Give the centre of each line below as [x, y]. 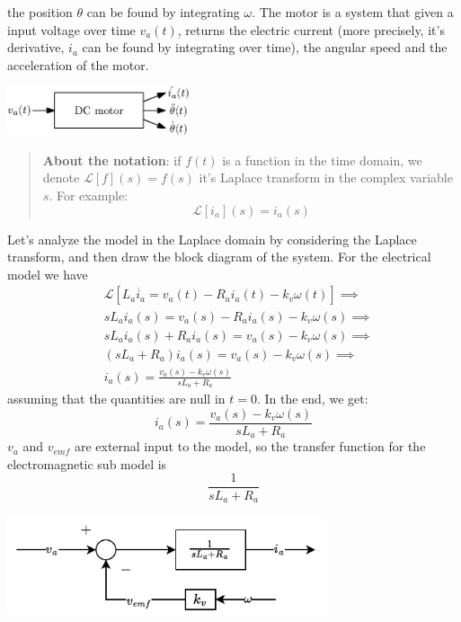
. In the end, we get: [312, 399]
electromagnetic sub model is [87, 463]
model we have [48, 274]
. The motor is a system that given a [353, 12]
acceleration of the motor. [78, 64]
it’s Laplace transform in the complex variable [326, 178]
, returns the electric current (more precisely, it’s [311, 29]
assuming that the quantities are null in [116, 399]
